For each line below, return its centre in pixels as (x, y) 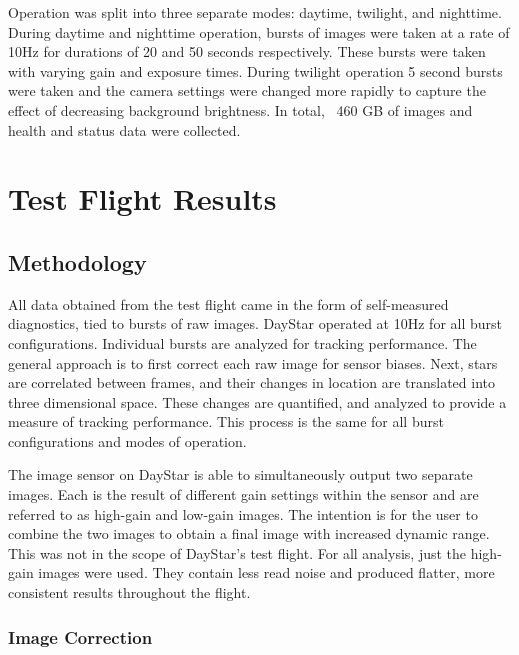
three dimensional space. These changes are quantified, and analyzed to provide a (257, 401)
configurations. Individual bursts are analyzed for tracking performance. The (242, 342)
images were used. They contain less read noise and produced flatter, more (266, 572)
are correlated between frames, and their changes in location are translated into (251, 382)
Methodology (77, 261)
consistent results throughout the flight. (129, 592)
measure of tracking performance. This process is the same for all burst (226, 421)
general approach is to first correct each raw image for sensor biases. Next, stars (253, 362)
